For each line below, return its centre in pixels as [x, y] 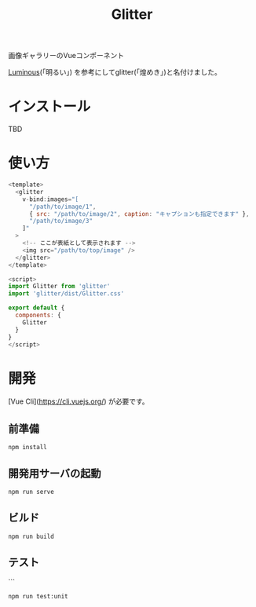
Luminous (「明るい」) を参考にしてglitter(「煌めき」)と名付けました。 [115, 72]
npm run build [31, 536]
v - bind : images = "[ [51, 199]
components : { [38, 316]
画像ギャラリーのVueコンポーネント [66, 56]
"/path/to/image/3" [60, 221]
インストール [49, 107]
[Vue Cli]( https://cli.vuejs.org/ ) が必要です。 [79, 401]
